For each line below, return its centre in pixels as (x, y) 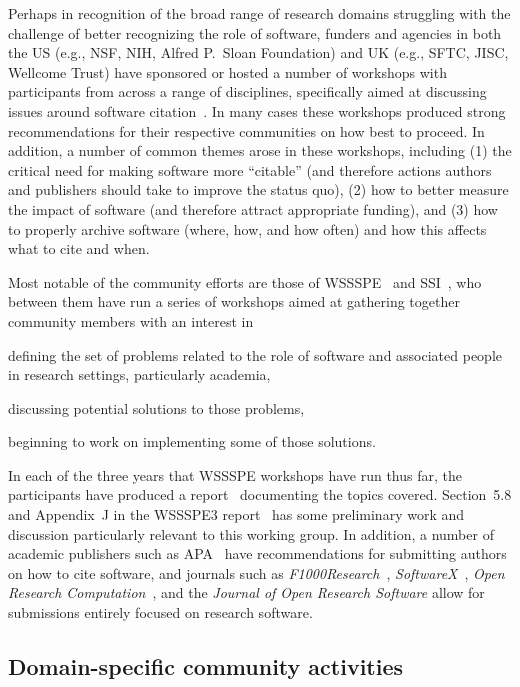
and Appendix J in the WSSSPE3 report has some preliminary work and (236, 514)
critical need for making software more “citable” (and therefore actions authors (250, 169)
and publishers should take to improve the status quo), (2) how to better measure (258, 189)
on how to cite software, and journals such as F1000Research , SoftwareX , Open (256, 572)
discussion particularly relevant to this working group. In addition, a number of (251, 533)
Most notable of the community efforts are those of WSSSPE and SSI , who (245, 281)
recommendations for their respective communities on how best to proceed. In (246, 130)
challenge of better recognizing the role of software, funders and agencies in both (255, 32)
